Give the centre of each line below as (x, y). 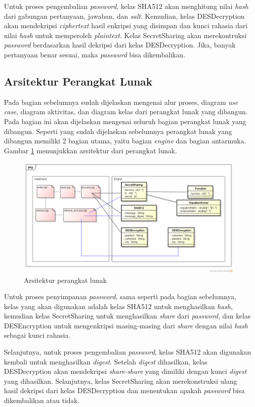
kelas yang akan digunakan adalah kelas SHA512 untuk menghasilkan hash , (118, 306)
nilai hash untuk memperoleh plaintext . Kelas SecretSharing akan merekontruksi (125, 35)
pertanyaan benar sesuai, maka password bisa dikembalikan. (95, 54)
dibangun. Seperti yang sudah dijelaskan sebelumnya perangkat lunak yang (118, 131)
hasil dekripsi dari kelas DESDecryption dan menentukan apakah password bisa (124, 390)
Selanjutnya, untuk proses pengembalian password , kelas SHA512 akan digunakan (127, 352)
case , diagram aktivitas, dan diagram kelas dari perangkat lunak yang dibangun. (126, 112)
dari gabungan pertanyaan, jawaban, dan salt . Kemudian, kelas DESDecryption (124, 16)
